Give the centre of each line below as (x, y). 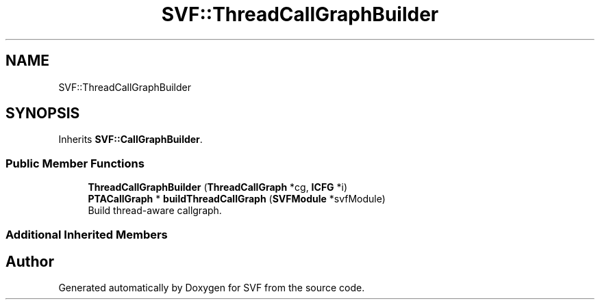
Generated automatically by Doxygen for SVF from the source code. (212, 288)
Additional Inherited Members (87, 234)
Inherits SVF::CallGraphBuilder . (130, 140)
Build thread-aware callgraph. (155, 211)
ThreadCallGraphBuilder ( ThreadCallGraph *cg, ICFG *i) (218, 187)
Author (30, 261)
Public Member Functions (75, 163)
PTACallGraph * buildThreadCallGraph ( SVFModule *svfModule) (237, 199)
